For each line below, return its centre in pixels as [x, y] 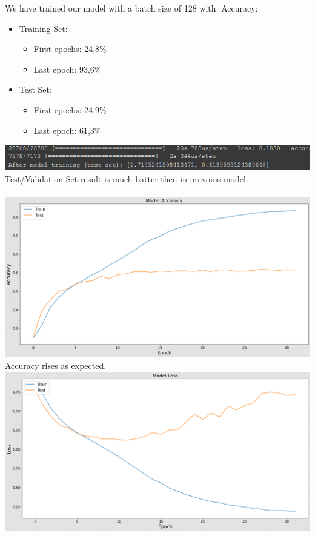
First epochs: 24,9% [70, 109]
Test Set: [35, 89]
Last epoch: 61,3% [68, 130]
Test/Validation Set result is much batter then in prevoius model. [127, 178]
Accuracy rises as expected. [56, 366]
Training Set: [43, 28]
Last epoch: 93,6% [68, 69]
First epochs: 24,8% [70, 49]
